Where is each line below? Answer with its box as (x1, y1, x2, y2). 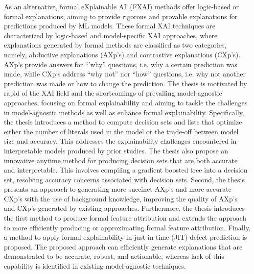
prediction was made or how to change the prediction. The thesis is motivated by (4, 78, 247, 88)
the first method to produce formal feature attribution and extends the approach (4, 213, 247, 223)
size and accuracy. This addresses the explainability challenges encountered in (4, 136, 237, 146)
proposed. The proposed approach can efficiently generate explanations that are (4, 241, 243, 251)
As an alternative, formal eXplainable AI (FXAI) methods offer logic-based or (4, 1, 239, 11)
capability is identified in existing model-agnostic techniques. (4, 261, 186, 271)
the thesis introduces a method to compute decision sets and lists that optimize (4, 117, 242, 127)
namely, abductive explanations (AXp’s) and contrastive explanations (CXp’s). (4, 49, 241, 59)
